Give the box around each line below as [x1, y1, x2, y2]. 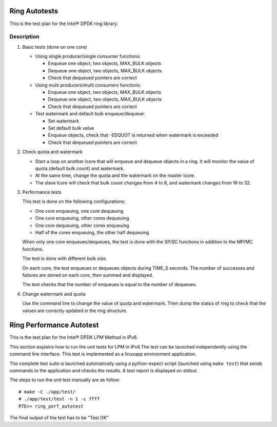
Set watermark [48, 118, 80, 124]
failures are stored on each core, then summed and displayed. [22, 272, 153, 278]
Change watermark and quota [22, 291, 86, 297]
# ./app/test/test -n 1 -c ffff [18, 396, 100, 402]
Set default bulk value [48, 125, 94, 131]
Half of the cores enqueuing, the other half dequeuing [35, 230, 149, 236]
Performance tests [22, 189, 62, 195]
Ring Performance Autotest [9, 321, 100, 330]
